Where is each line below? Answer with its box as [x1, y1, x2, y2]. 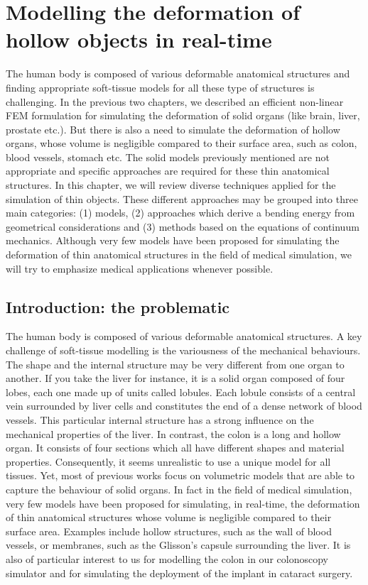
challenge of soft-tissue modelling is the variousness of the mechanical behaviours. [6, 343, 361, 358]
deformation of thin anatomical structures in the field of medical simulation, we [6, 247, 352, 262]
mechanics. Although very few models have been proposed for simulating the [6, 233, 340, 248]
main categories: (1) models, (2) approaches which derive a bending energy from [6, 205, 355, 220]
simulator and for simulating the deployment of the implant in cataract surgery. [6, 565, 353, 580]
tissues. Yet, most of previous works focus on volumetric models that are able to [6, 468, 355, 483]
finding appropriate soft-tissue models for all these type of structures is [6, 80, 315, 94]
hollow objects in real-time [6, 25, 272, 54]
